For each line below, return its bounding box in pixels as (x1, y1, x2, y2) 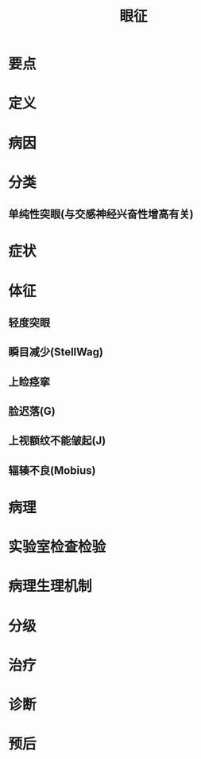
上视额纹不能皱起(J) (8, 434, 106, 448)
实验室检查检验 (8, 538, 106, 556)
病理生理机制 (8, 577, 93, 596)
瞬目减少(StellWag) (8, 346, 103, 359)
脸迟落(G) (8, 405, 56, 418)
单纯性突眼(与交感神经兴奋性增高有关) (8, 208, 194, 221)
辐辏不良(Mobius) (8, 464, 97, 477)
